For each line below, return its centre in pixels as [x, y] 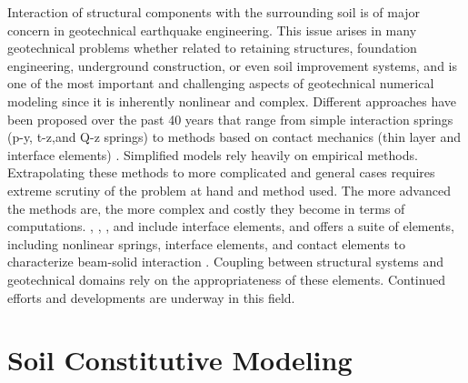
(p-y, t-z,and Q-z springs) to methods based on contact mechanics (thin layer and [234, 137]
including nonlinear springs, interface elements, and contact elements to [206, 243]
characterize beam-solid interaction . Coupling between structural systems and [226, 262]
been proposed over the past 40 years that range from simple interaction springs [230, 119]
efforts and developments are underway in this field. [151, 297]
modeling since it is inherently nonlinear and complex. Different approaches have [232, 101]
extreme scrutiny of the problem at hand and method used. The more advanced [229, 190]
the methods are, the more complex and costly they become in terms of [206, 208]
